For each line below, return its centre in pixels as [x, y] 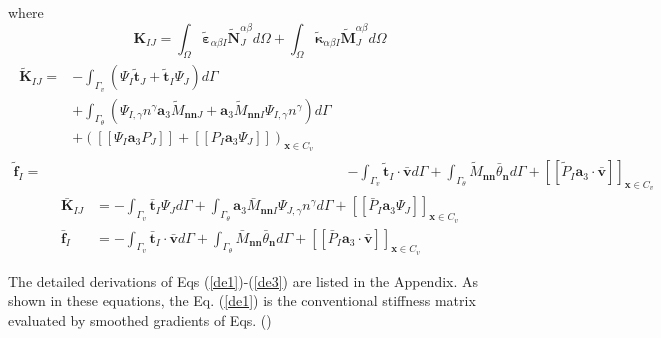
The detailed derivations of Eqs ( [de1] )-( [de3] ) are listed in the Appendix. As [243, 280]
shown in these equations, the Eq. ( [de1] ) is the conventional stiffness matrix [242, 300]
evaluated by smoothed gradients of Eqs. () [140, 320]
